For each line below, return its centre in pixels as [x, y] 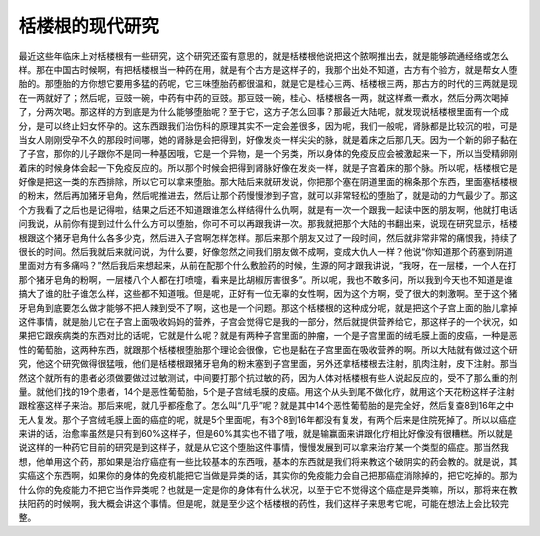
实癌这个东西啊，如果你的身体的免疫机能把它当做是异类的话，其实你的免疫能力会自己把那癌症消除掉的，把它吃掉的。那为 [268, 476]
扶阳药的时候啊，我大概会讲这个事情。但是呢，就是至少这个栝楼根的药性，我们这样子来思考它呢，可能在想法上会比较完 [263, 504]
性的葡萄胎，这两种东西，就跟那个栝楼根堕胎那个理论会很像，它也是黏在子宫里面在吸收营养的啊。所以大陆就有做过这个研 [268, 349]
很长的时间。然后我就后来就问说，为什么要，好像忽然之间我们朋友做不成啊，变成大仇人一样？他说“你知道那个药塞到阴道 [266, 252]
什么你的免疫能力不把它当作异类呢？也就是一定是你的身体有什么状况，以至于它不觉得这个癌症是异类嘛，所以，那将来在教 [268, 489]
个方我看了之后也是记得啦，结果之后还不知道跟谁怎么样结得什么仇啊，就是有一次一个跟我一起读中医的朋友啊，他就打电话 [268, 209]
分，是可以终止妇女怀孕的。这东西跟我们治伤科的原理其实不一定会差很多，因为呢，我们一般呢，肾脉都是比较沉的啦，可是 [268, 126]
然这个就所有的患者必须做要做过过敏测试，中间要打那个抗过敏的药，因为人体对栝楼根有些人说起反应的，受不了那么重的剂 [268, 377]
